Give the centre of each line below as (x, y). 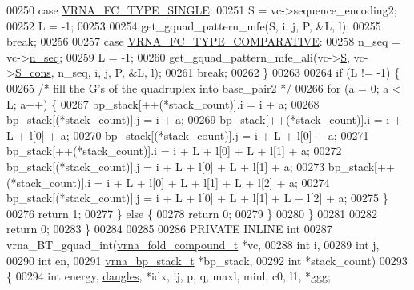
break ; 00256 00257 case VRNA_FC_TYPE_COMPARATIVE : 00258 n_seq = (203, 41)
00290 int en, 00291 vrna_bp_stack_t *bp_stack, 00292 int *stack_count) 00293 (207, 260)
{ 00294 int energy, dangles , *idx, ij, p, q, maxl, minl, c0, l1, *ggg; (169, 276)
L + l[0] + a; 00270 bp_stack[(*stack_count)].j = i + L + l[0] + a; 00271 (188, 135)
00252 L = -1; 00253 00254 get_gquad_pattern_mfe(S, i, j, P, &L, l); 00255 (194, 25)
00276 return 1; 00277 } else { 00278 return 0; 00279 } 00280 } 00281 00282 (192, 213)
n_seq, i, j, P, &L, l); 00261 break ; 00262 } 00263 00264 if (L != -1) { (229, 72)
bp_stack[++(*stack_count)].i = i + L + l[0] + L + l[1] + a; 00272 (174, 151)
